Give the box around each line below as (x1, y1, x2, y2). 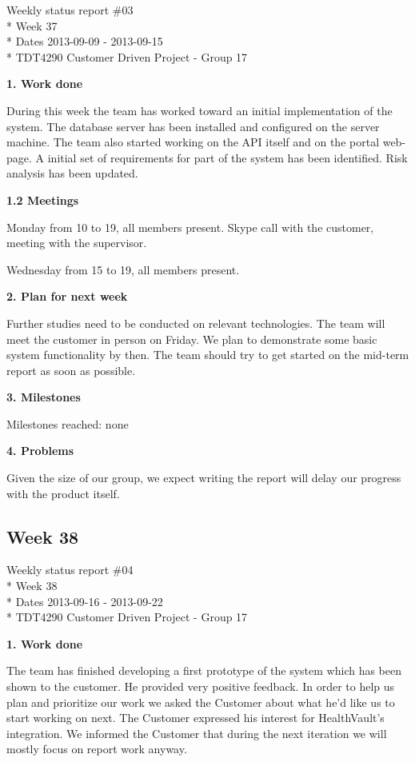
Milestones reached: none (6, 415, 129, 432)
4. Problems (6, 442, 74, 459)
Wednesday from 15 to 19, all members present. (6, 261, 240, 277)
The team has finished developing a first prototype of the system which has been (6, 662, 402, 679)
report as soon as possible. (6, 361, 136, 378)
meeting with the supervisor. (6, 234, 147, 251)
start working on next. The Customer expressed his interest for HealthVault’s (6, 709, 385, 726)
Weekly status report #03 (6, 2, 134, 18)
